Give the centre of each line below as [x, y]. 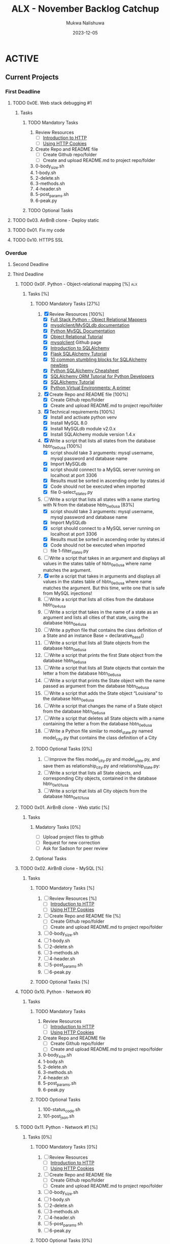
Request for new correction [72, 843]
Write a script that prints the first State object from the [106, 655]
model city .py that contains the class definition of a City [100, 738]
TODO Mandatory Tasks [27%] [67, 304]
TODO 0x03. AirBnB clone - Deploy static [56, 220]
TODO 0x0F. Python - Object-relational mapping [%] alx [79, 284]
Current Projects [32, 77]
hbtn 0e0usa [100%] [62, 446]
